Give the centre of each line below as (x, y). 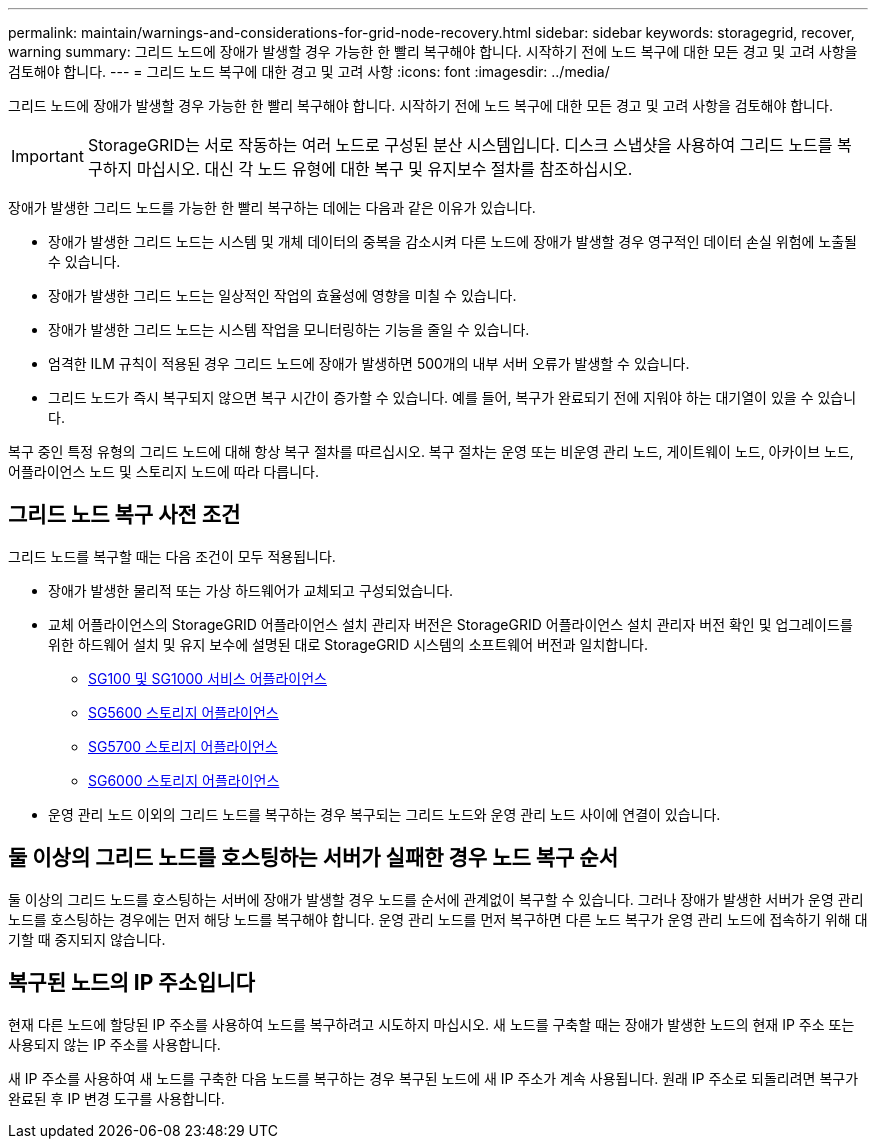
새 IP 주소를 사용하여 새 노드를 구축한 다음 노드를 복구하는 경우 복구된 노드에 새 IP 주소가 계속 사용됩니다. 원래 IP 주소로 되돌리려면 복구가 (433, 1078)
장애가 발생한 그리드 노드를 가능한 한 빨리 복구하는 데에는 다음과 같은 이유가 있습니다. (272, 207)
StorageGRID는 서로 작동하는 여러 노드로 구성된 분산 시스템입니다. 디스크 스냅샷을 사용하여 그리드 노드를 (460, 145)
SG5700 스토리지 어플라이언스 (183, 746)
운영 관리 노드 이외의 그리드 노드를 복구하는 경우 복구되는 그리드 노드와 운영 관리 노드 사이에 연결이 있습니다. (384, 814)
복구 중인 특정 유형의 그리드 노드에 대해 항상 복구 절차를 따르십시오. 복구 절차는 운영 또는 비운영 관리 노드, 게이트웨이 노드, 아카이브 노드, (431, 451)
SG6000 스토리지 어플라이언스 (184, 780)
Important (47, 156)
